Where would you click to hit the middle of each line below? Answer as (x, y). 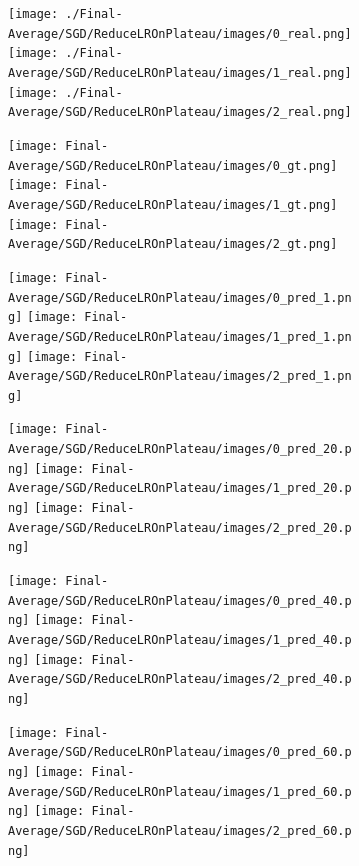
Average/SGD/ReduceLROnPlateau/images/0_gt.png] (173, 165)
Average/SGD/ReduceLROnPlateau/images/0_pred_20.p (180, 449)
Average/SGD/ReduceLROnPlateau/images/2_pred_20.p (180, 527)
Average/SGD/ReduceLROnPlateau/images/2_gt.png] (173, 244)
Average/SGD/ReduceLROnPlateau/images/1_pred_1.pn (180, 336)
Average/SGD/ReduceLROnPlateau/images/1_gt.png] (173, 204)
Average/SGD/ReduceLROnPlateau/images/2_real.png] (180, 112)
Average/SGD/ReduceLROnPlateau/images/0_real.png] (180, 33)
